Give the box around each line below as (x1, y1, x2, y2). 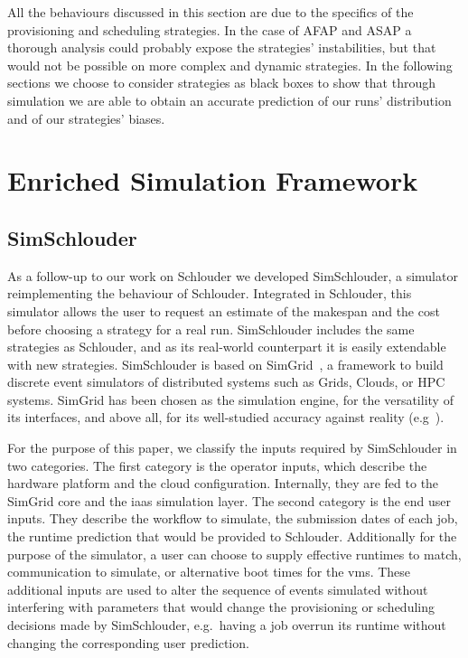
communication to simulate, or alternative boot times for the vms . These (7, 562, 411, 581)
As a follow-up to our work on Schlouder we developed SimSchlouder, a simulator (7, 266, 458, 285)
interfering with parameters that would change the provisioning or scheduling (7, 597, 435, 616)
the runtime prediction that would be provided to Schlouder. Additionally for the (7, 527, 457, 546)
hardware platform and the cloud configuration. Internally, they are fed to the (7, 474, 439, 493)
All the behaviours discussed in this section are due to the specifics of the (7, 3, 414, 21)
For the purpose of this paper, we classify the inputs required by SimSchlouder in (7, 438, 457, 457)
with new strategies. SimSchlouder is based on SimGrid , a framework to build (7, 354, 444, 373)
